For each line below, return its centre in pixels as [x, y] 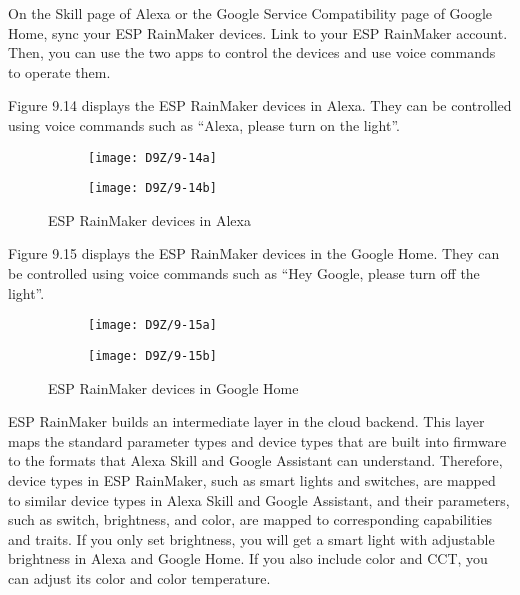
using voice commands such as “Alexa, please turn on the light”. [204, 124]
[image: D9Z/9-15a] [152, 325]
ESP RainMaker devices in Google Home [173, 387]
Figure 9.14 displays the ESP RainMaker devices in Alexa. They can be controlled [260, 105]
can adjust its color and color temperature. [139, 577]
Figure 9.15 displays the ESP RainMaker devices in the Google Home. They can [254, 253]
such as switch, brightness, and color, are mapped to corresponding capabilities [250, 519]
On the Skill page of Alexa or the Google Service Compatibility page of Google [250, 13]
